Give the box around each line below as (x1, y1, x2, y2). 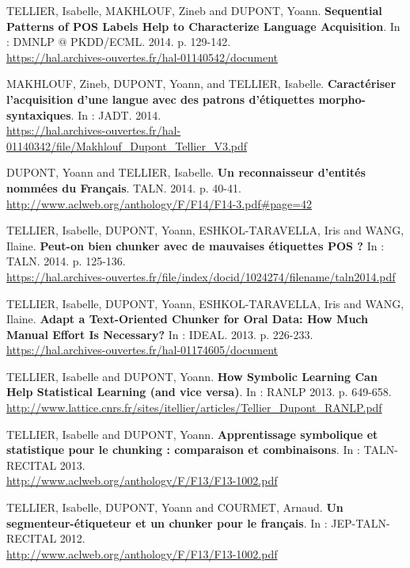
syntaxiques (6, 106, 71, 123)
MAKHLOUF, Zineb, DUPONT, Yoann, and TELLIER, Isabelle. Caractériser (6, 75, 397, 92)
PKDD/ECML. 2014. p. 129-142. (70, 33, 231, 50)
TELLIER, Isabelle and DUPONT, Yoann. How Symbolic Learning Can (6, 368, 378, 384)
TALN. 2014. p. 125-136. (6, 253, 126, 269)
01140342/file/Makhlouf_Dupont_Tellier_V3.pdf (6, 137, 248, 154)
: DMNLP (6, 33, 55, 50)
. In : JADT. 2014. (70, 106, 161, 123)
